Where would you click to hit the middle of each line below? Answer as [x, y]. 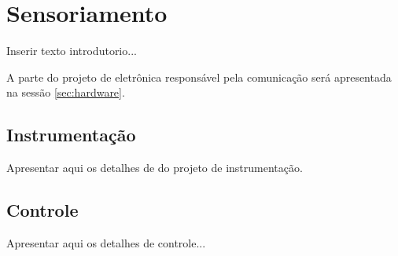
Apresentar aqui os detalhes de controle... [106, 242]
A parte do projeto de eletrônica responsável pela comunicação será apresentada [199, 77]
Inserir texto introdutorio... [72, 51]
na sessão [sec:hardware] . [66, 92]
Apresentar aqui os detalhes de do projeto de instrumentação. [155, 168]
